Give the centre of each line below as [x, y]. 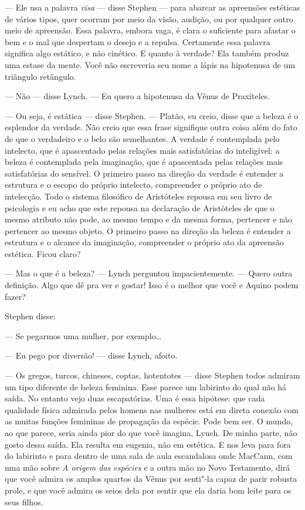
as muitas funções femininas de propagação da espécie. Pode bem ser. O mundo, [149, 421]
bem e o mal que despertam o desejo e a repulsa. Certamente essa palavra [138, 41]
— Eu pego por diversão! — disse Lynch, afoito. [91, 355]
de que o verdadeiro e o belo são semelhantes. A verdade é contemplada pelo [142, 138]
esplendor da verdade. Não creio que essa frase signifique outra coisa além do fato [151, 127]
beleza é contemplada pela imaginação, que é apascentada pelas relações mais [144, 162]
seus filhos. [24, 501]
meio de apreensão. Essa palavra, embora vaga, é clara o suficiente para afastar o [150, 30]
